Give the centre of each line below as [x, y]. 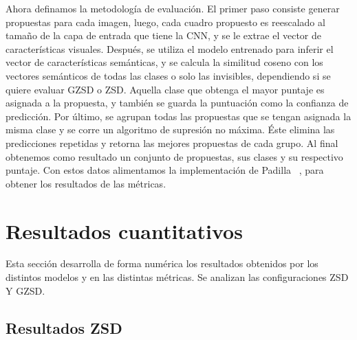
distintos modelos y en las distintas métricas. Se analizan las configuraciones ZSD [177, 277]
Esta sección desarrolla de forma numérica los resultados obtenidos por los [162, 263]
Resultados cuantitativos [124, 230]
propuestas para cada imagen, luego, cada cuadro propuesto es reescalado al [165, 22]
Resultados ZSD [64, 327]
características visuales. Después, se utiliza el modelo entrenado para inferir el [170, 48]
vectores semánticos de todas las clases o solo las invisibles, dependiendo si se [168, 75]
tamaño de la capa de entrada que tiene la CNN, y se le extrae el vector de [164, 35]
